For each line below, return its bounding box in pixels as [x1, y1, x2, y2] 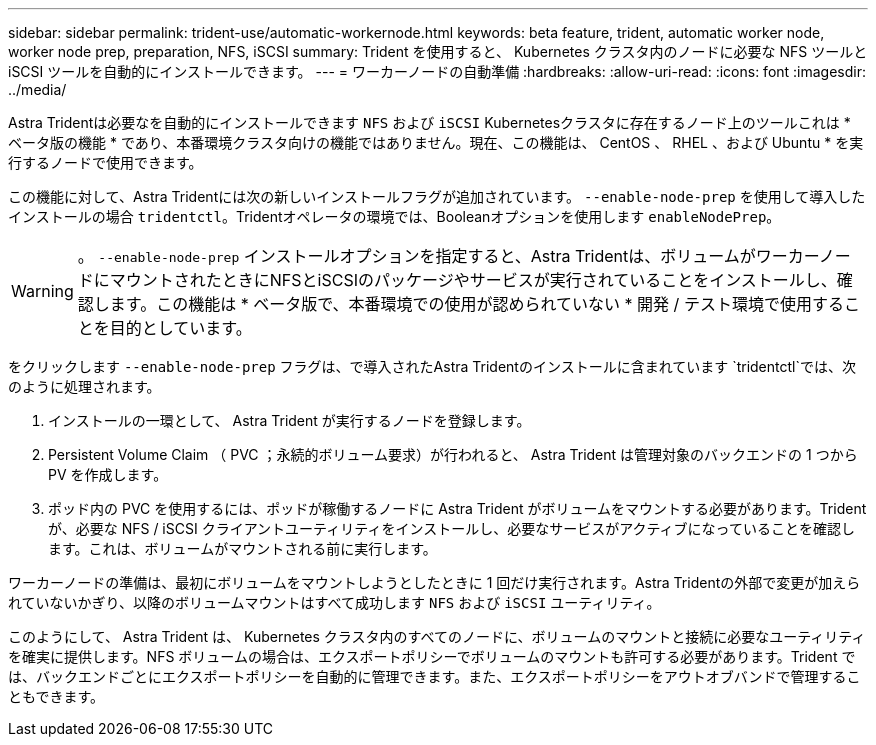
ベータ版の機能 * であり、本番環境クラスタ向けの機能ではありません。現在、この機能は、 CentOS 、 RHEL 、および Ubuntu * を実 [8, 134, 864, 151]
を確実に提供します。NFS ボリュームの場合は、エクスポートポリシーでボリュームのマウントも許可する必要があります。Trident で [8, 648, 856, 665]
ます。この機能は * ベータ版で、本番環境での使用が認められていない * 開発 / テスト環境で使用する [109, 294, 844, 314]
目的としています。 [109, 318, 252, 338]
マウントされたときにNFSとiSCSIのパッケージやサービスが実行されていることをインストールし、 [109, 270, 837, 290]
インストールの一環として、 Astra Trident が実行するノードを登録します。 [48, 412, 531, 429]
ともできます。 [8, 688, 105, 705]
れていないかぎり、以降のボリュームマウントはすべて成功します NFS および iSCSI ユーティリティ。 [8, 594, 661, 611]
